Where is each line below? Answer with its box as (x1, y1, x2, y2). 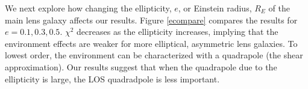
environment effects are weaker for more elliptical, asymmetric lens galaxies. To (5, 37, 298, 49)
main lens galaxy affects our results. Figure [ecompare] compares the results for (5, 13, 298, 26)
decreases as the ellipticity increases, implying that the (77, 25, 278, 38)
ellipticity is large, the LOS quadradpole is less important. (5, 72, 220, 85)
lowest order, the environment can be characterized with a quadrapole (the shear (5, 49, 303, 61)
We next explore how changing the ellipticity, (5, 2, 172, 14)
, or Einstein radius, (178, 2, 252, 14)
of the (268, 2, 290, 14)
